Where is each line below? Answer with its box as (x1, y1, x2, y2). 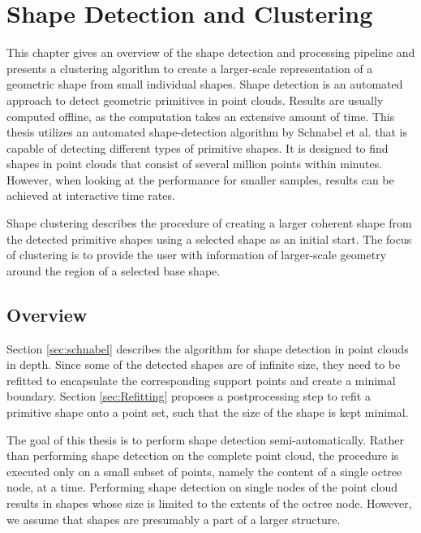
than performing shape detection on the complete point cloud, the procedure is (6, 447, 399, 464)
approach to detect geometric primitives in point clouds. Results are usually (6, 91, 384, 108)
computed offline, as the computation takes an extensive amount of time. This (6, 107, 395, 124)
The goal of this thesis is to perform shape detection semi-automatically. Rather (6, 431, 404, 448)
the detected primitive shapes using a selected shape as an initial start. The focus (6, 230, 412, 247)
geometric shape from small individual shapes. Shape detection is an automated (6, 76, 403, 93)
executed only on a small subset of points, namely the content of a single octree (6, 462, 402, 479)
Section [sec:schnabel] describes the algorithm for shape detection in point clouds (6, 340, 409, 357)
